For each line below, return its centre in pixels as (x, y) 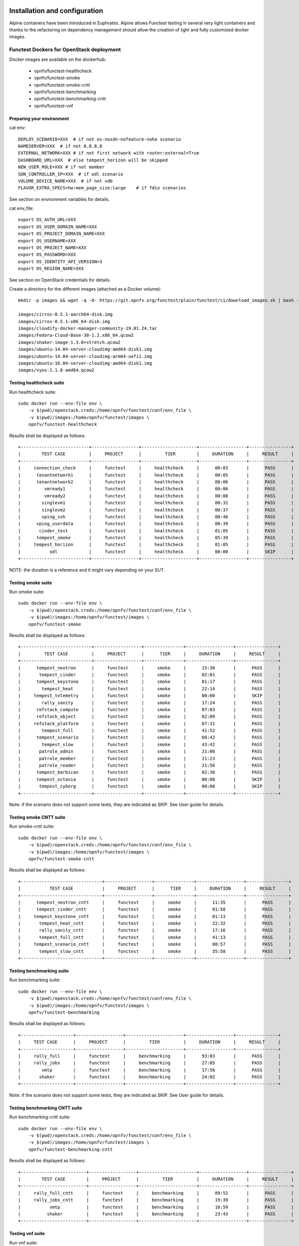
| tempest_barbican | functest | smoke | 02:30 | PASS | (149, 772)
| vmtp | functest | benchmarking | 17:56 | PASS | (149, 1070)
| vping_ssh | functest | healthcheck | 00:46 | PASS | (156, 517)
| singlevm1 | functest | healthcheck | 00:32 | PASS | (156, 503)
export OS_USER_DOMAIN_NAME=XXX (58, 227)
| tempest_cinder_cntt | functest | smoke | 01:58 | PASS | (155, 909)
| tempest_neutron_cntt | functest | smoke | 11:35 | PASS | (155, 902)
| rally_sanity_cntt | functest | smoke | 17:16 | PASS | (155, 930)
